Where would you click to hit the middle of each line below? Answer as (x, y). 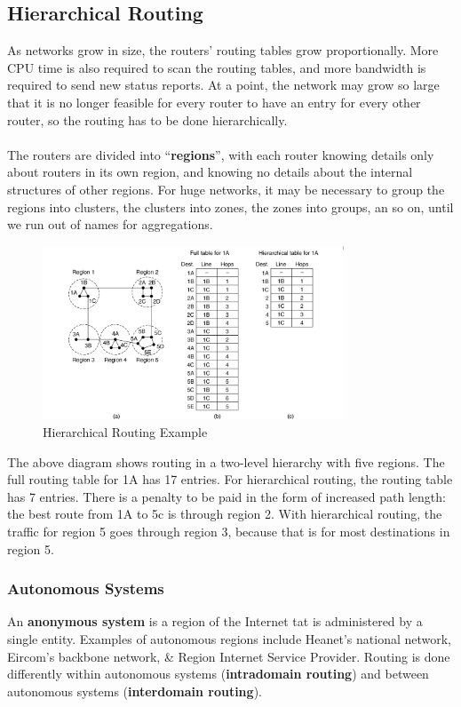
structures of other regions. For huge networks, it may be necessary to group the (226, 189)
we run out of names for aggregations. (110, 224)
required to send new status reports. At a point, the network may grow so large (223, 85)
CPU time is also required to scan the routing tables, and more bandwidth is (217, 67)
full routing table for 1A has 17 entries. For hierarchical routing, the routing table (230, 479)
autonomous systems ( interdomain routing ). (135, 691)
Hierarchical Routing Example (125, 432)
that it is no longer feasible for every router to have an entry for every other (214, 102)
